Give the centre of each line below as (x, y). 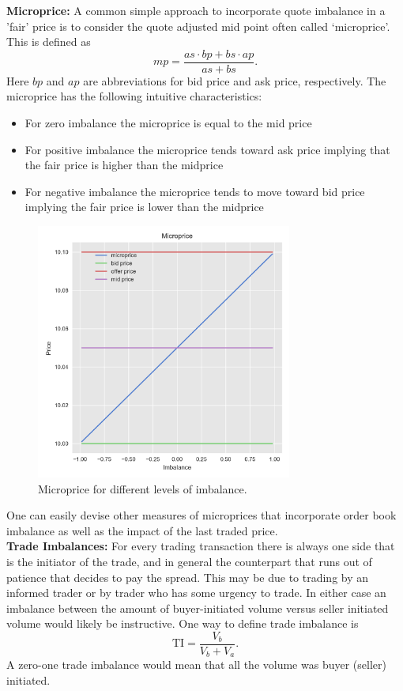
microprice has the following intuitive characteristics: (134, 96)
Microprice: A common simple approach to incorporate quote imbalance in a (196, 10)
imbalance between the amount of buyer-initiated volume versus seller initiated (198, 608)
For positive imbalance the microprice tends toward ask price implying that (207, 149)
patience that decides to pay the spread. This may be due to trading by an (188, 577)
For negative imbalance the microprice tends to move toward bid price (195, 191)
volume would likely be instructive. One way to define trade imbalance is (183, 623)
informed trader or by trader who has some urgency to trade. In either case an (196, 593)
